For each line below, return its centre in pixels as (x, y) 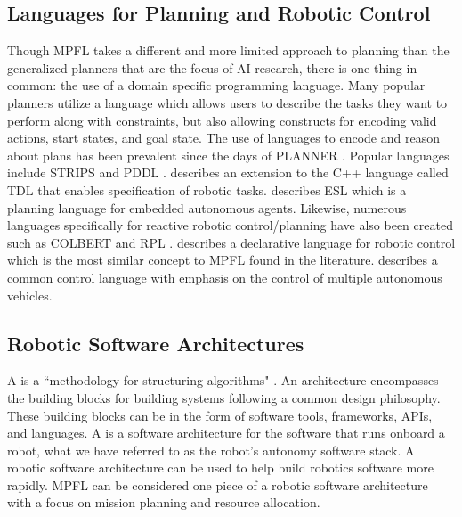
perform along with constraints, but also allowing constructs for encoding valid (222, 120)
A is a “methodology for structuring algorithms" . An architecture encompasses (223, 380)
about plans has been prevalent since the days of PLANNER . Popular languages (228, 155)
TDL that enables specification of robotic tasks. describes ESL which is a (207, 189)
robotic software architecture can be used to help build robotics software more (220, 468)
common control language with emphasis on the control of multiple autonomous (225, 277)
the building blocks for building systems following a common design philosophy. (224, 397)
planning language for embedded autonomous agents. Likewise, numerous (207, 207)
